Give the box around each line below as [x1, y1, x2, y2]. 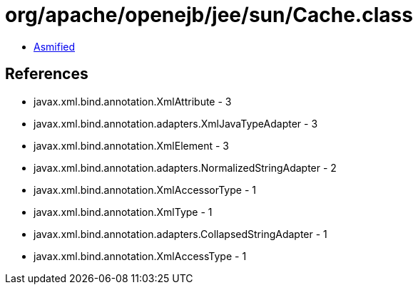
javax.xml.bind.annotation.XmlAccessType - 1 [34, 249, 247, 262]
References [5, 65, 88, 83]
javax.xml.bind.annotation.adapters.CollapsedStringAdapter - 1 [34, 227, 327, 240]
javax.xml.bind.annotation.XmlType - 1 [34, 205, 213, 218]
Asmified [34, 40, 76, 53]
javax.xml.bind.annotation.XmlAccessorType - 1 [34, 183, 256, 196]
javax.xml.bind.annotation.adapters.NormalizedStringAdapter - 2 [34, 161, 337, 174]
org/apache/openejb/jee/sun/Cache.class [5, 3, 413, 27]
